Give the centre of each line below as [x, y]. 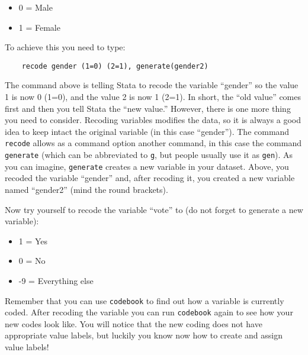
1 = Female [39, 27]
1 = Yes [33, 241]
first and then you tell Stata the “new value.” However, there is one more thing [148, 108]
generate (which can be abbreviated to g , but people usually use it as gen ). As [149, 155]
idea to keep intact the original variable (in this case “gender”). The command [147, 131]
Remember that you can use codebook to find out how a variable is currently [145, 300]
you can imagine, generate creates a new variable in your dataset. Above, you [147, 166]
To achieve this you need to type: [65, 47]
